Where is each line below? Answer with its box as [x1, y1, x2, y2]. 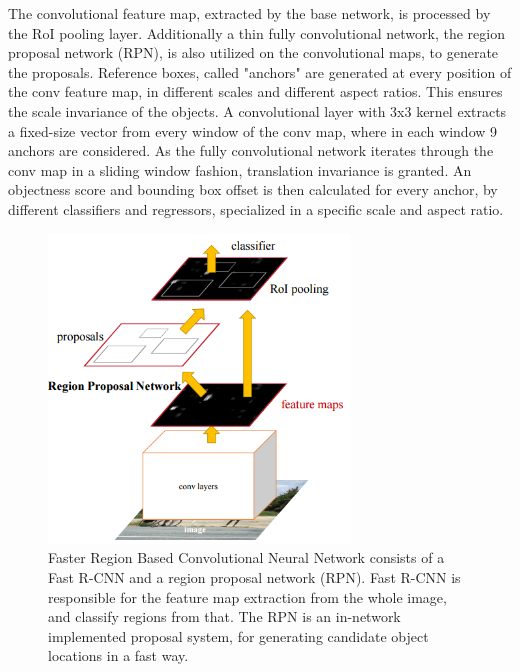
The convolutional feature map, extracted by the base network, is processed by [8, 3, 491, 23]
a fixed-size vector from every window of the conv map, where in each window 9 [8, 120, 498, 141]
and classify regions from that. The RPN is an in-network [48, 606, 401, 627]
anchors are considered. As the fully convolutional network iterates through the [8, 140, 494, 161]
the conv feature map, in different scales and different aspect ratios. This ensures [8, 81, 503, 102]
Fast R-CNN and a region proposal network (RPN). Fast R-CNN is [48, 566, 461, 587]
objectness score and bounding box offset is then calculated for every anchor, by [8, 179, 498, 200]
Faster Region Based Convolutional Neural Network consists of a [48, 547, 445, 568]
